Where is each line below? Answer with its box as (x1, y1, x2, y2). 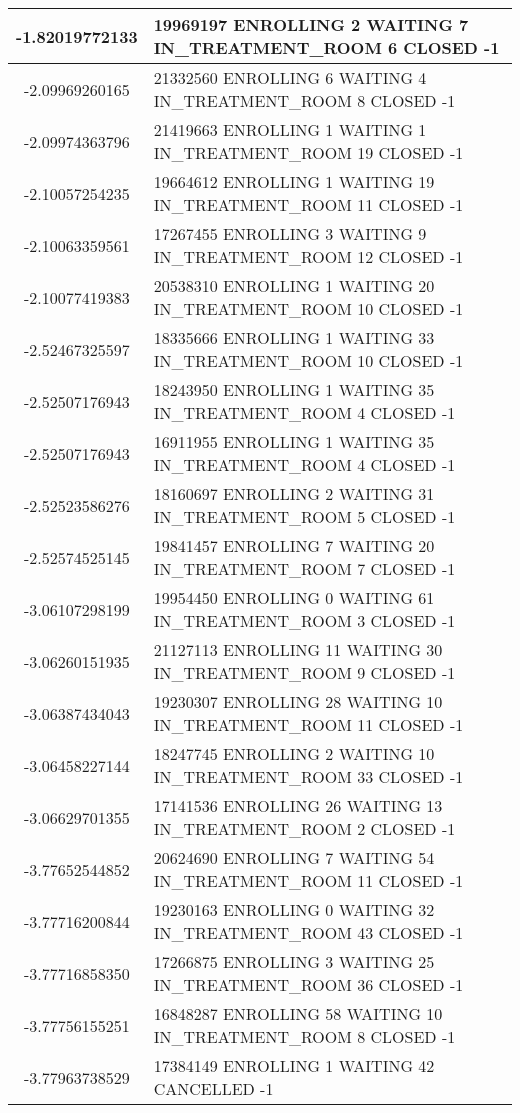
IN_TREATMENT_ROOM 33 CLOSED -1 (153, 765, 464, 788)
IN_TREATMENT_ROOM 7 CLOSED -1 (153, 557, 456, 580)
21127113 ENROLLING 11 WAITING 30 (153, 638, 443, 661)
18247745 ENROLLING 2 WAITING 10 (153, 742, 435, 765)
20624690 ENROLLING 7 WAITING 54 (153, 846, 435, 869)
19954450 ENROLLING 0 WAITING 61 (153, 586, 435, 609)
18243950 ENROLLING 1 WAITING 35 (153, 378, 435, 401)
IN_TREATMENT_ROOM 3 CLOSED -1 (153, 609, 456, 632)
